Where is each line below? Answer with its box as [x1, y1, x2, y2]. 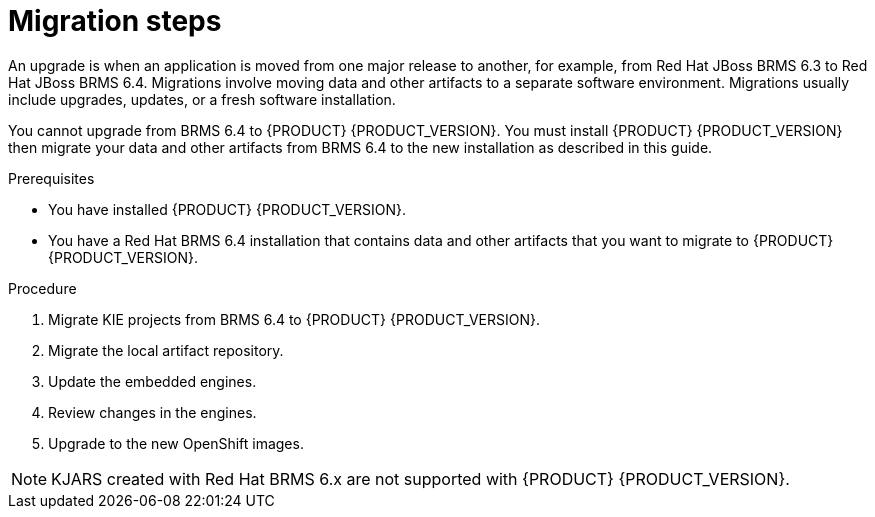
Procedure [8, 279, 77, 297]
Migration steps [8, 4, 222, 38]
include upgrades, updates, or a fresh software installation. [8, 90, 396, 108]
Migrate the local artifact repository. [48, 341, 284, 359]
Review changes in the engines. [48, 403, 257, 421]
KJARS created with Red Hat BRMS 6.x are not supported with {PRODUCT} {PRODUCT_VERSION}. [51, 468, 790, 489]
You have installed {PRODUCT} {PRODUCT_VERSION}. [48, 200, 406, 218]
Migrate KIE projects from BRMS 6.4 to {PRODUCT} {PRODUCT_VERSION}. [48, 310, 540, 328]
